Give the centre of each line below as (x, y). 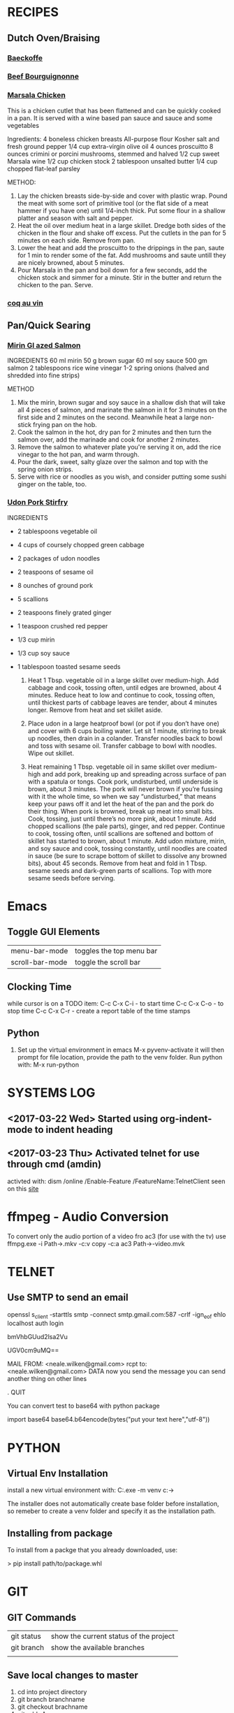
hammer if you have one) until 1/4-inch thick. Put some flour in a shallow (121, 210)
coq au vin (25, 303)
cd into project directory (52, 1692)
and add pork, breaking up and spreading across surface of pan (134, 774)
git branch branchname (51, 1699)
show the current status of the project (113, 1636)
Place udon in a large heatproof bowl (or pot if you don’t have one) (124, 723)
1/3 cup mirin (36, 639)
